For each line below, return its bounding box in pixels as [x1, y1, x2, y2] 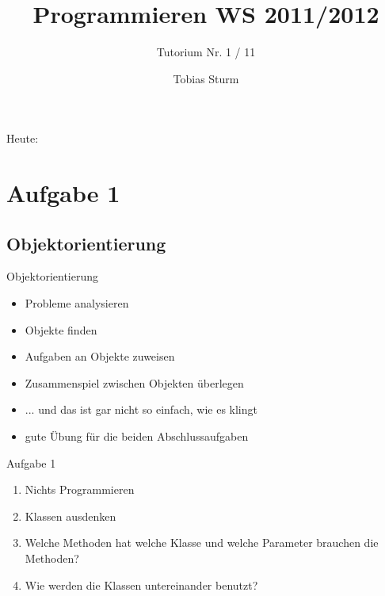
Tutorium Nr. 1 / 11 [156, 44, 256, 60]
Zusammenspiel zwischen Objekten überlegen [25, 374, 244, 391]
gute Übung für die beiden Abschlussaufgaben [25, 428, 249, 445]
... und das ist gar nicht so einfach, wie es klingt [25, 401, 257, 418]
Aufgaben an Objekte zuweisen [25, 348, 175, 365]
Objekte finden [25, 321, 97, 338]
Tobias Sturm [173, 70, 239, 86]
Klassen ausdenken [25, 507, 116, 524]
